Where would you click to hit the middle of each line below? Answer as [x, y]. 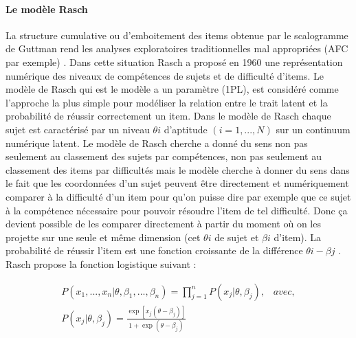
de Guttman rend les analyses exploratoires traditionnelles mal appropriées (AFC [177, 48]
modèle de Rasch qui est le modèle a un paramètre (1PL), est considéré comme [172, 89]
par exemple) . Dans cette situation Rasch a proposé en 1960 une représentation [174, 61]
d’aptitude [186, 129]
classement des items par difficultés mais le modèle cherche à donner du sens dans [178, 169]
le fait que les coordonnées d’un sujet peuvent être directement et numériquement [177, 183]
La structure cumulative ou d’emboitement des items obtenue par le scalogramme [177, 35]
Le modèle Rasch [47, 9]
